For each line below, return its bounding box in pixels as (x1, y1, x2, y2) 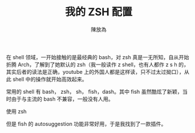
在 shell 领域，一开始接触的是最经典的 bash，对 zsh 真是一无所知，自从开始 (6, 53, 189, 60)
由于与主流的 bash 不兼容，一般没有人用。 (11, 95, 114, 103)
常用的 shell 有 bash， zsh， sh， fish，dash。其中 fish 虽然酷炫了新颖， (6, 88, 183, 95)
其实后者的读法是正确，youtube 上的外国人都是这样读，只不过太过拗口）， (6, 68, 184, 75)
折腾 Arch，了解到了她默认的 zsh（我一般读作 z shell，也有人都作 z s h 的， (6, 61, 189, 68)
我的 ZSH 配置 (65, 5, 133, 19)
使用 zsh (6, 108, 27, 115)
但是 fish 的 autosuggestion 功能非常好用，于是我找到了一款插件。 (6, 120, 166, 127)
